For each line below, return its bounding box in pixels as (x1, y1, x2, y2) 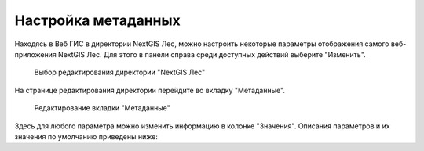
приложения (14, 49, 57, 59)
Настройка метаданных (14, 12, 181, 29)
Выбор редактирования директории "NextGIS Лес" (34, 67, 206, 77)
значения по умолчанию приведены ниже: (14, 131, 159, 141)
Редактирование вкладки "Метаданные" (34, 103, 170, 113)
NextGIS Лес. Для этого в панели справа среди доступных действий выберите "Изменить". (57, 49, 367, 59)
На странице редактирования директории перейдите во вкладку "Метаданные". (14, 85, 286, 95)
